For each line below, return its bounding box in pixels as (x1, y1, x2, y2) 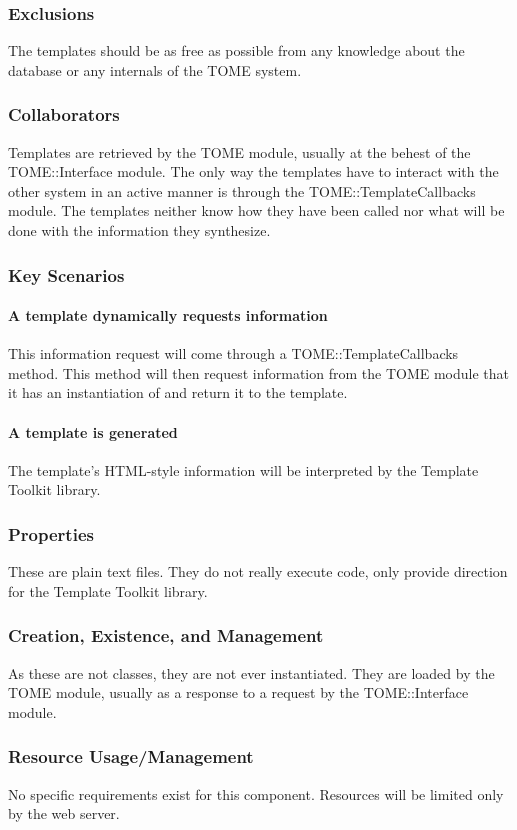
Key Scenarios (8, 262, 125, 287)
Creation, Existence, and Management (8, 623, 324, 648)
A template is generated (8, 421, 178, 442)
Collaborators (8, 102, 120, 127)
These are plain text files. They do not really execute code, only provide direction (8, 561, 508, 582)
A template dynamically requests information (8, 305, 328, 326)
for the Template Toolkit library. (8, 580, 208, 601)
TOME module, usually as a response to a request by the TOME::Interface (8, 682, 469, 703)
